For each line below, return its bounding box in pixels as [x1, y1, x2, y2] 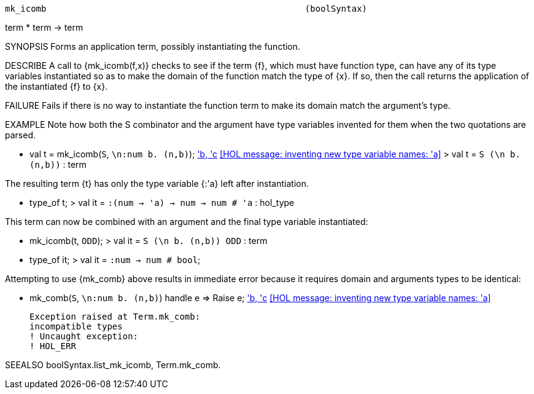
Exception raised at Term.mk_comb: [29, 312, 201, 321]
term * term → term [5, 22, 83, 33]
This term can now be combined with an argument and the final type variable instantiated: [5, 216, 368, 227]
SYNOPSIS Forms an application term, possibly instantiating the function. [5, 41, 301, 52]
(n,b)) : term [29, 159, 87, 170]
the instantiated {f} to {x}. [5, 81, 108, 92]
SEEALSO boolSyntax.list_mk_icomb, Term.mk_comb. [5, 360, 221, 370]
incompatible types [29, 321, 123, 331]
